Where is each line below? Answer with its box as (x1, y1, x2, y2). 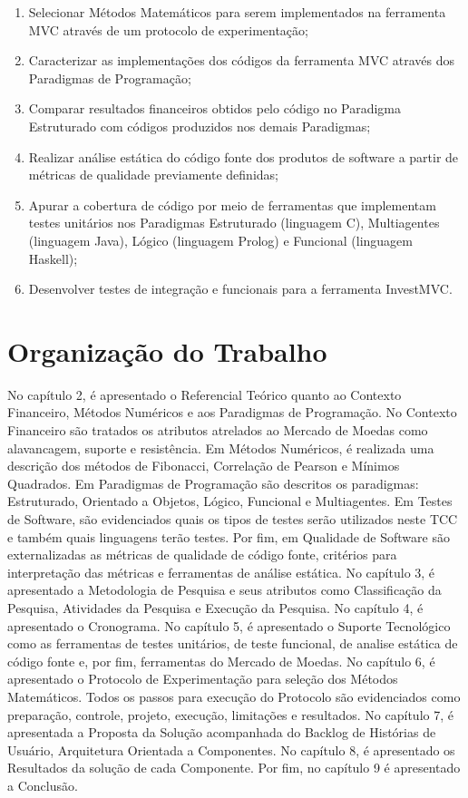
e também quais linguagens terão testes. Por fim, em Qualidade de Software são (7, 527, 450, 546)
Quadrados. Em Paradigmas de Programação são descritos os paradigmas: (7, 473, 419, 492)
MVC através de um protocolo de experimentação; (28, 20, 308, 39)
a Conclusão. (7, 775, 78, 794)
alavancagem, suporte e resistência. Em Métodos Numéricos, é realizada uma (7, 438, 434, 457)
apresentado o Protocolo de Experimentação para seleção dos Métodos (7, 669, 398, 688)
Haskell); (28, 248, 78, 268)
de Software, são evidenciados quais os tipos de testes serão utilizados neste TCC (7, 510, 458, 528)
